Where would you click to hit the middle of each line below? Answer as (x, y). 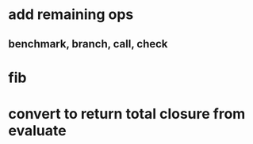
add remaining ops (71, 15)
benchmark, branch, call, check (88, 44)
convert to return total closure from (127, 114)
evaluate (37, 130)
